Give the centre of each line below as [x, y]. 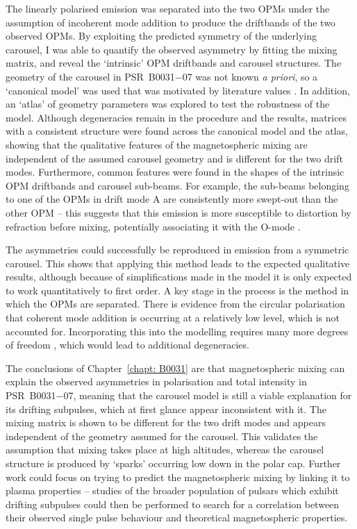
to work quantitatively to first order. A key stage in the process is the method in [177, 290]
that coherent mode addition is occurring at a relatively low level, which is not [173, 318]
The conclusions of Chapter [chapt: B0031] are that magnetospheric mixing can [175, 368]
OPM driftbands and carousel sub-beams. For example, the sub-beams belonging [177, 185]
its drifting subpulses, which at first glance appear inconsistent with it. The [166, 409]
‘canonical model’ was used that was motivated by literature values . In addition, [178, 90]
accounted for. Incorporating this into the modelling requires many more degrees [177, 331]
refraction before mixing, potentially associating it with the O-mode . [153, 226]
